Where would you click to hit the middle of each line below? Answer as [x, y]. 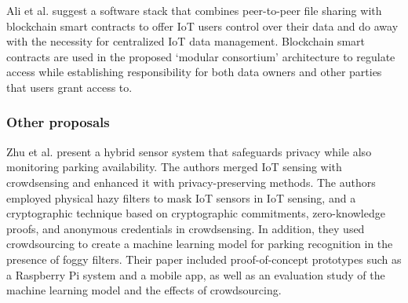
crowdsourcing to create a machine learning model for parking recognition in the [200, 244]
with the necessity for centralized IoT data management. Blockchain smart [186, 41]
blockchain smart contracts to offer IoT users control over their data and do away [202, 26]
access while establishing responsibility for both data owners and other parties [194, 72]
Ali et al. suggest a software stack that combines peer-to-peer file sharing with [194, 10]
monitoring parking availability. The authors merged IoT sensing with [174, 167]
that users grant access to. [69, 87]
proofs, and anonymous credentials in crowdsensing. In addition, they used [186, 228]
